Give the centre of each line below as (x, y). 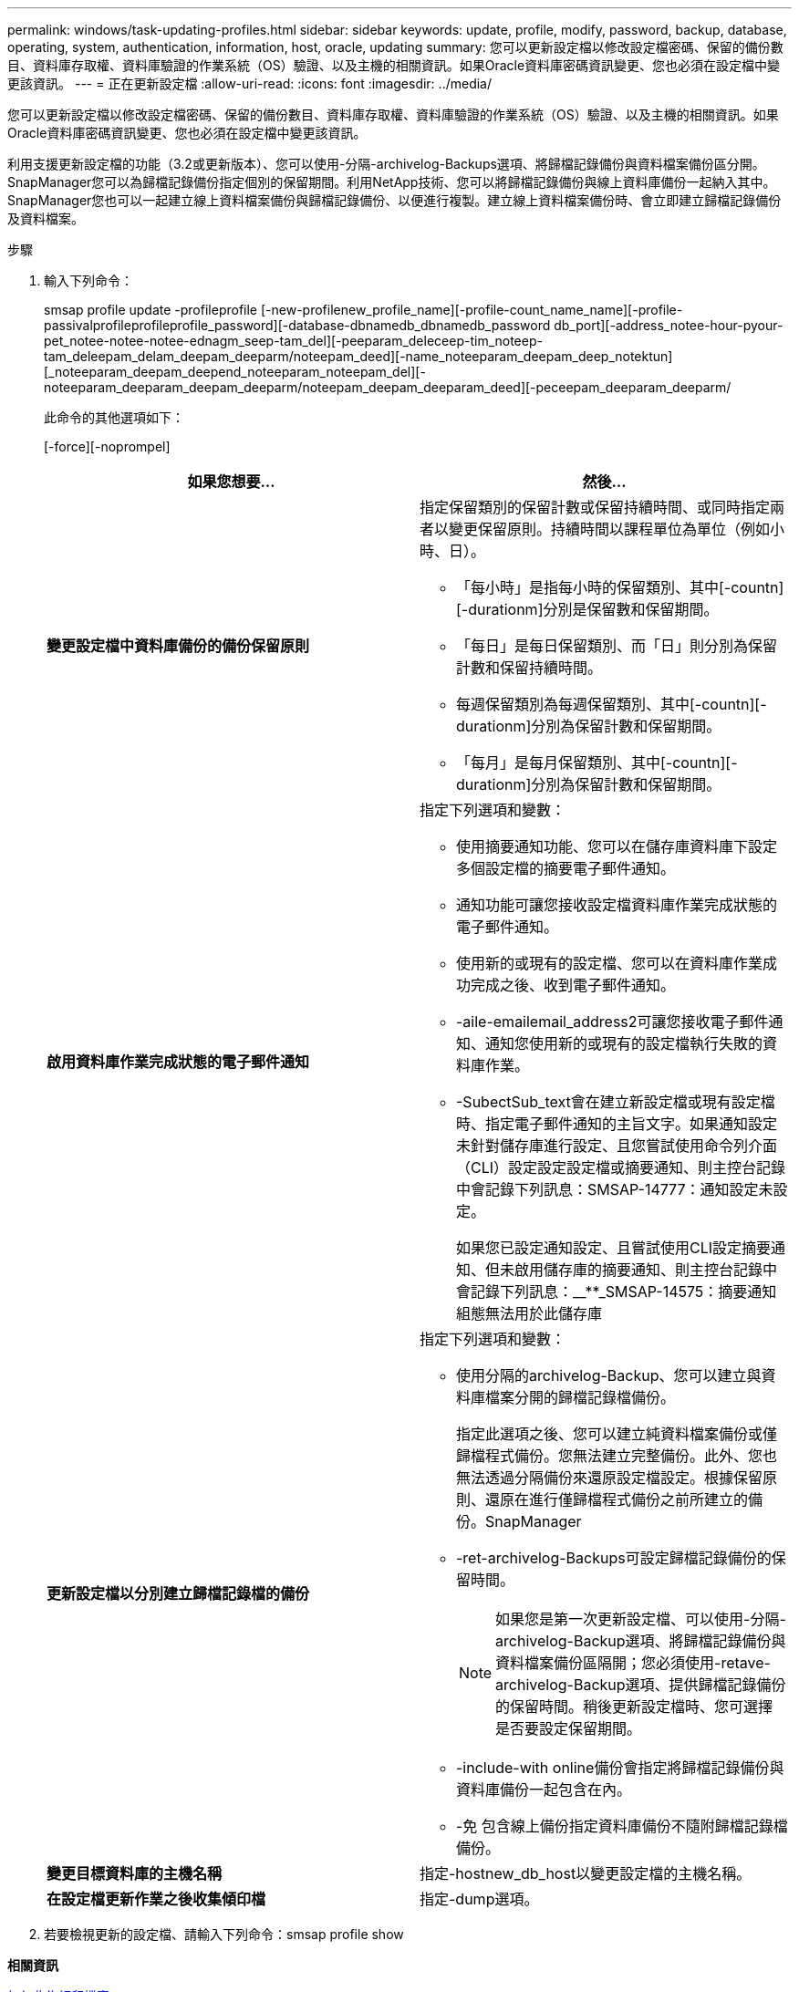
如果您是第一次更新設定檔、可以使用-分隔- (641, 1619)
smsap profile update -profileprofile (151, 310)
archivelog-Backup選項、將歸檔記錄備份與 (641, 1641)
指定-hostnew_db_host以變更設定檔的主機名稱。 (586, 1873)
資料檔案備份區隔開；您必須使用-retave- (633, 1663)
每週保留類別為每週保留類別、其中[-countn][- (612, 704)
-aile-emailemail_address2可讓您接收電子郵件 (612, 1022)
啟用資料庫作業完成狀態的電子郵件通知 (178, 1062)
